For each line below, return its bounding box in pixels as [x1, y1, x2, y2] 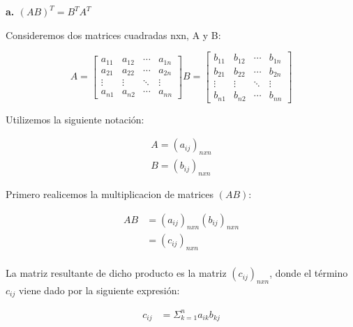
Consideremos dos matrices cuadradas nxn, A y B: [6, 27, 221, 42]
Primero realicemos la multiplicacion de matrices [6, 186, 213, 201]
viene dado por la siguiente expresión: [18, 283, 180, 298]
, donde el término [269, 266, 348, 280]
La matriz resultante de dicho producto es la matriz [6, 266, 227, 280]
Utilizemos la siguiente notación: [6, 112, 144, 126]
